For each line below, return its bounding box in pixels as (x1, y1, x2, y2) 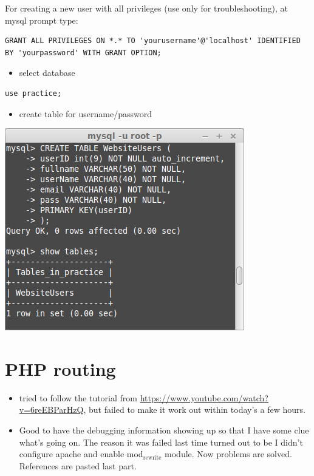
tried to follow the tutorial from (19, 391, 137, 404)
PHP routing (5, 356, 116, 381)
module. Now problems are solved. (165, 447, 292, 460)
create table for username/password (19, 107, 152, 120)
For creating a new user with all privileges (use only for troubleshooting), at (5, 2, 288, 14)
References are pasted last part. (19, 459, 137, 472)
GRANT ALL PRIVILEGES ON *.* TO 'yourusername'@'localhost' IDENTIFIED (5, 36, 301, 46)
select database (19, 66, 75, 79)
